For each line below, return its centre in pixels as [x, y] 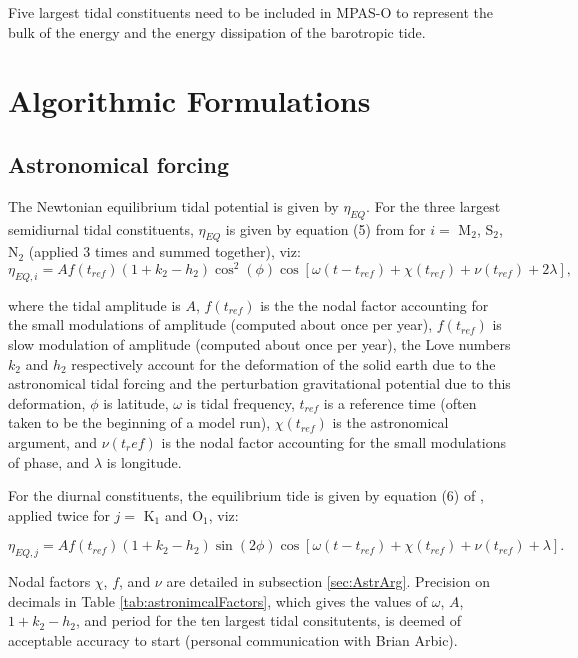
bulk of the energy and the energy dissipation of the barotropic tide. [217, 31]
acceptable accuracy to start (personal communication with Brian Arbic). [233, 639]
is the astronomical [390, 422]
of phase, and [49, 461]
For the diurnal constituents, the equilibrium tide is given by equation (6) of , [246, 495]
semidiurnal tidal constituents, [101, 228]
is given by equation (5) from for [325, 228]
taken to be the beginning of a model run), [139, 422]
